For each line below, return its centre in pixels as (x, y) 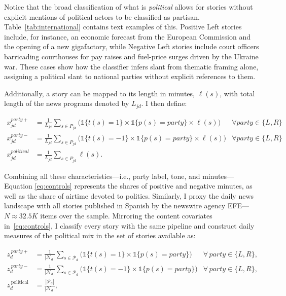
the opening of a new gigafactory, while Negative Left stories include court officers (132, 46)
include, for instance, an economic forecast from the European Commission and (127, 36)
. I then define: (164, 103)
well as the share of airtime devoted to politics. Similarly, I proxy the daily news (129, 195)
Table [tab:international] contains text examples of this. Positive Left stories (123, 27)
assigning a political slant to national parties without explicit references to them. (130, 76)
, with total (237, 93)
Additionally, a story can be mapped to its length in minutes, (99, 93)
